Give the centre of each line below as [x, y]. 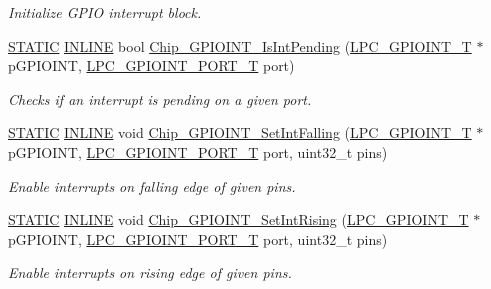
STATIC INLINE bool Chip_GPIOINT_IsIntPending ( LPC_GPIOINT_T [240, 45]
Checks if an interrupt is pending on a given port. [160, 98]
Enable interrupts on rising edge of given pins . [150, 272]
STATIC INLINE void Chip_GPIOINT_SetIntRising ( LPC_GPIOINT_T [238, 219]
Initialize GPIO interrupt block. [105, 12]
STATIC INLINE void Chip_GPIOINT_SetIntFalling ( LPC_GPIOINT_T [240, 132]
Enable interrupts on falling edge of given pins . [152, 185]
